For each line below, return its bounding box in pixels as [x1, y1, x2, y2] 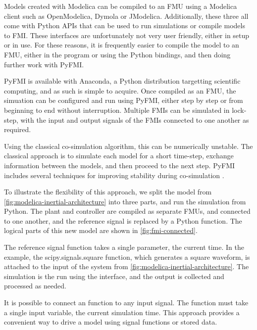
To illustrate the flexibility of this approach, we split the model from [4, 187, 212, 197]
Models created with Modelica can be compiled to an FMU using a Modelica [4, 1, 237, 11]
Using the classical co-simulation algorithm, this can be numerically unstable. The [4, 141, 253, 151]
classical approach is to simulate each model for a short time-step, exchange [4, 150, 234, 161]
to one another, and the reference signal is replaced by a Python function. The [4, 215, 242, 226]
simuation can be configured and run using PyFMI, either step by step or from [4, 95, 243, 105]
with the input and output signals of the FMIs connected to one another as [20, 114, 249, 125]
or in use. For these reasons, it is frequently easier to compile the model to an [4, 40, 239, 50]
